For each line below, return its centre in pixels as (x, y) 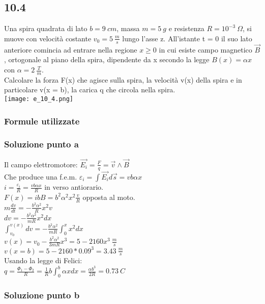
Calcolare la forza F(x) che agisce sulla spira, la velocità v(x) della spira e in (123, 79)
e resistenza (186, 28)
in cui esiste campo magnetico (205, 49)
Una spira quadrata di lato (46, 28)
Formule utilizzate (42, 121)
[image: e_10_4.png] (39, 99)
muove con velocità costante (48, 38)
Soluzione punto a (41, 144)
